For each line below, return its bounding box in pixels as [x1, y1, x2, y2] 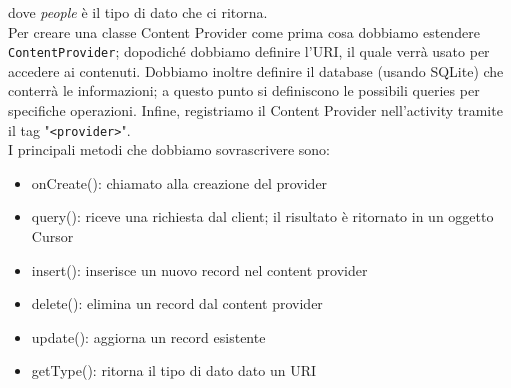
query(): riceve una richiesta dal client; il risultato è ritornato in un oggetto [31, 206, 494, 227]
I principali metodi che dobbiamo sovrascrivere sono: [8, 139, 330, 160]
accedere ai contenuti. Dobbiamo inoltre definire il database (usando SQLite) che [8, 60, 504, 81]
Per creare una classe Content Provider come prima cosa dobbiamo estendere [8, 21, 480, 42]
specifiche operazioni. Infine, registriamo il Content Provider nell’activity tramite [8, 100, 503, 121]
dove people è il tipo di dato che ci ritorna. [8, 2, 268, 22]
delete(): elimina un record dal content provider [31, 293, 323, 314]
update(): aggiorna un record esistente [31, 326, 266, 347]
